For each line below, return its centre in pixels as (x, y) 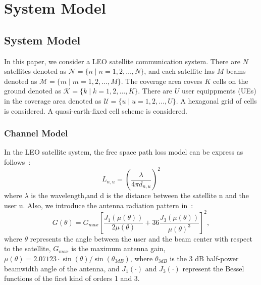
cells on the (231, 81)
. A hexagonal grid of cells (216, 100)
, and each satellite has (179, 71)
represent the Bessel (213, 268)
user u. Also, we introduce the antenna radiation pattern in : (99, 205)
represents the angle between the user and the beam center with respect (141, 238)
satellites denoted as (35, 71)
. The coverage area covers (162, 81)
